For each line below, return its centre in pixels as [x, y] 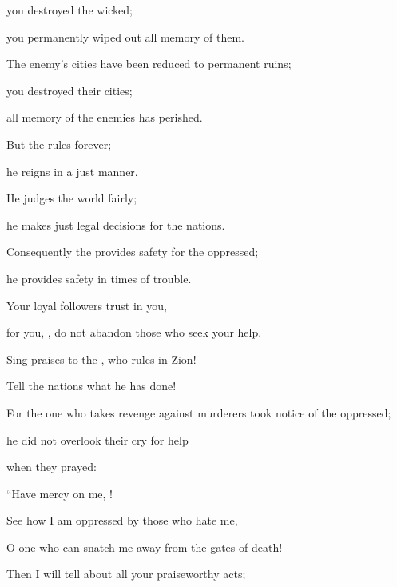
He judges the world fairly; [72, 198]
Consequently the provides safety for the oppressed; [133, 252]
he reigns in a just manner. [72, 171]
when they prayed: [52, 467]
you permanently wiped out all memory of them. [125, 36]
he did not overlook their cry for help [97, 439]
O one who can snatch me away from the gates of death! [145, 547]
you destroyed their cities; [69, 90]
